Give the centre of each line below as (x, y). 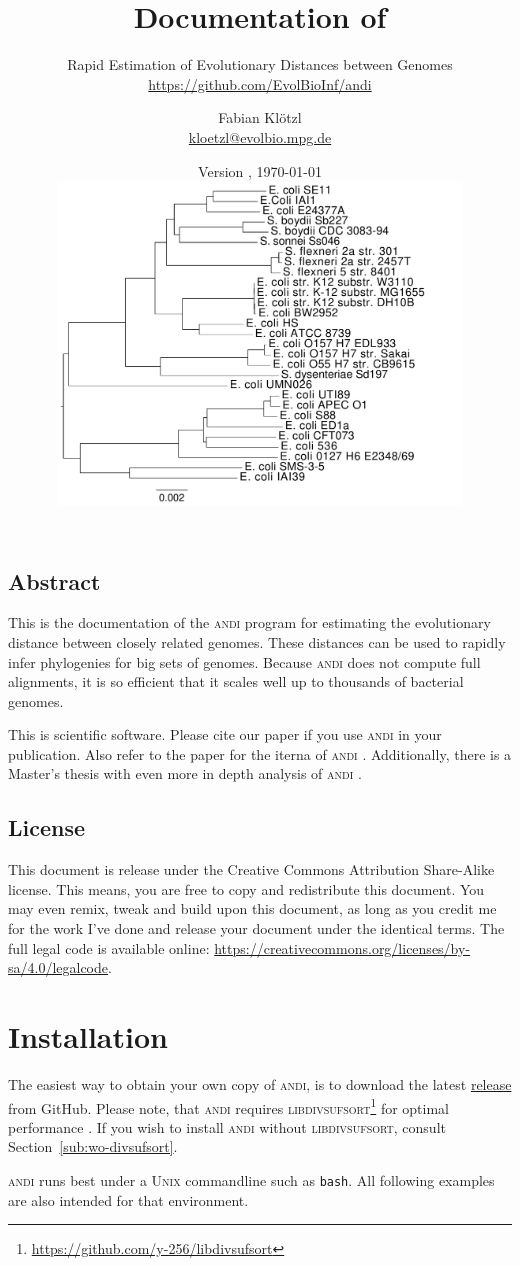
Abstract (54, 580)
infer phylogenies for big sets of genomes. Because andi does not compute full (244, 661)
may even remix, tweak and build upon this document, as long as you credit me (252, 908)
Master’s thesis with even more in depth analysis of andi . (185, 773)
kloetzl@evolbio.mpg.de (260, 136)
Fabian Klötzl (260, 117)
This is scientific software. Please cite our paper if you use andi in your (225, 734)
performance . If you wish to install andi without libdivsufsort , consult (227, 1126)
